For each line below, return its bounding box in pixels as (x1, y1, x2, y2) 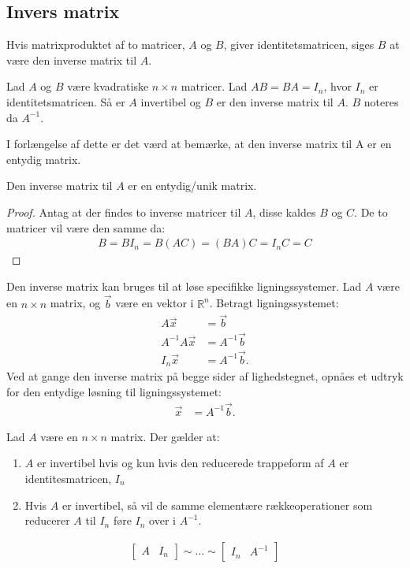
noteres (363, 93, 399, 110)
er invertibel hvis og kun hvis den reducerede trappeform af (36, 455, 324, 471)
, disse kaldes (252, 203, 316, 220)
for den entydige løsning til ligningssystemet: (6, 383, 222, 399)
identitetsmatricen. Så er (6, 93, 125, 110)
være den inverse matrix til (6, 51, 137, 68)
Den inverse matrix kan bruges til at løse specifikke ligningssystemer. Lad (6, 277, 362, 294)
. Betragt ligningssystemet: (209, 295, 339, 311)
